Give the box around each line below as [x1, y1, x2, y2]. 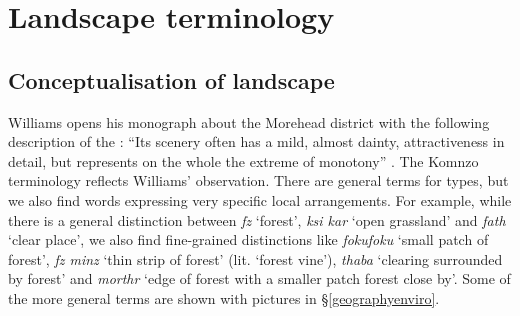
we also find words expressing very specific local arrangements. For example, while [8, 189, 512, 210]
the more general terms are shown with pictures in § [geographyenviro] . [8, 287, 440, 308]
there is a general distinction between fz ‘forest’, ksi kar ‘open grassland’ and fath [8, 209, 506, 230]
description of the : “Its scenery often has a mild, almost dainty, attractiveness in [8, 131, 505, 152]
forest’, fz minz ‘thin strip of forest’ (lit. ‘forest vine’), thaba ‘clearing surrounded [8, 248, 503, 269]
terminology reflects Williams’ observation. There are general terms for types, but [8, 170, 509, 191]
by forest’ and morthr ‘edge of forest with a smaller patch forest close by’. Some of [8, 268, 511, 289]
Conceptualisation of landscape [8, 64, 335, 95]
